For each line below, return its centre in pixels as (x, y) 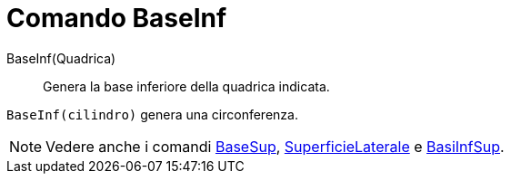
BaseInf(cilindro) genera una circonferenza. (152, 114)
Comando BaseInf (117, 18)
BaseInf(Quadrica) (61, 58)
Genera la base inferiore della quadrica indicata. (186, 86)
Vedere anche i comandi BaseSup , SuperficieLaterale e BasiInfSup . (275, 146)
